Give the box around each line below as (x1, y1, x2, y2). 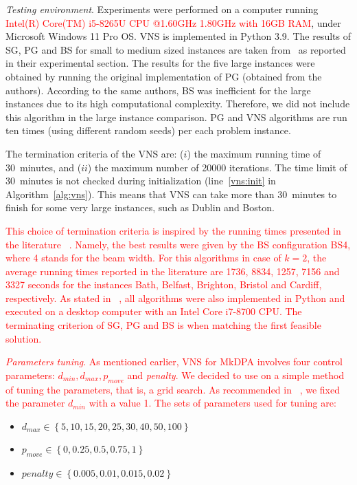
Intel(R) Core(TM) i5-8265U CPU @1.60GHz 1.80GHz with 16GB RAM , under (5, 15, 341, 30)
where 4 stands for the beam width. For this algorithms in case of (5, 250, 281, 265)
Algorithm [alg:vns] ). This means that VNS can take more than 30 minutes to (5, 186, 337, 201)
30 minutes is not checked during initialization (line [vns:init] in (5, 173, 276, 188)
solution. (5, 331, 42, 345)
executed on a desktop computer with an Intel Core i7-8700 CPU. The (5, 304, 302, 319)
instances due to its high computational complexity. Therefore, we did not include (5, 96, 350, 111)
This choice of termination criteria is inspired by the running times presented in (5, 223, 341, 237)
